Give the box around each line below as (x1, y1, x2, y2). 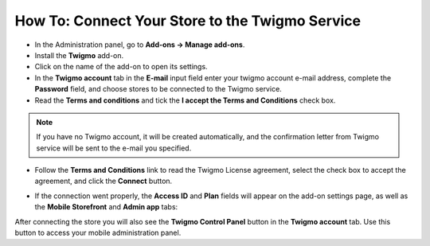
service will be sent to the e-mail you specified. (36, 143, 192, 153)
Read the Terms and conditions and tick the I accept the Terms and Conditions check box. (34, 96, 336, 105)
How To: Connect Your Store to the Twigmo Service (14, 12, 362, 29)
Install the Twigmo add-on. (34, 50, 124, 60)
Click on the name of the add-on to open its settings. (34, 62, 208, 72)
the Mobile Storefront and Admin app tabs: (34, 202, 178, 212)
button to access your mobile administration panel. (14, 228, 182, 238)
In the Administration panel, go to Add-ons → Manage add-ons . (34, 40, 245, 49)
